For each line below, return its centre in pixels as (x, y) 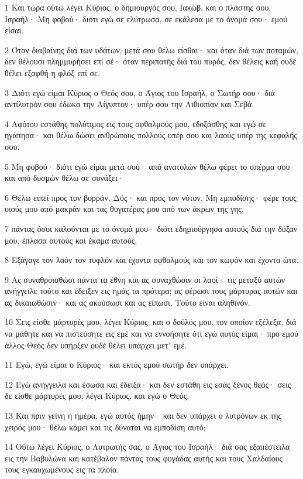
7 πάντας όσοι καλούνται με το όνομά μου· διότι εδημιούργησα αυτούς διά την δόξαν (151, 228)
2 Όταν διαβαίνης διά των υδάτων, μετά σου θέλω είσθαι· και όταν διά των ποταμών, (151, 49)
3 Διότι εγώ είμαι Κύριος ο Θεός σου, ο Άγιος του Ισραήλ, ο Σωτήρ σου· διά (140, 92)
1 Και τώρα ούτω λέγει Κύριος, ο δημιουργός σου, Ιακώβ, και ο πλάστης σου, (138, 7)
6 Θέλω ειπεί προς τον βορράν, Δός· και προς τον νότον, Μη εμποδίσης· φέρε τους (151, 197)
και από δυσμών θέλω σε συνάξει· (64, 178)
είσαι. (14, 30)
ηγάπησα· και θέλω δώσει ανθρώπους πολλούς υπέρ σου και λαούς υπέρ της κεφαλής (151, 135)
